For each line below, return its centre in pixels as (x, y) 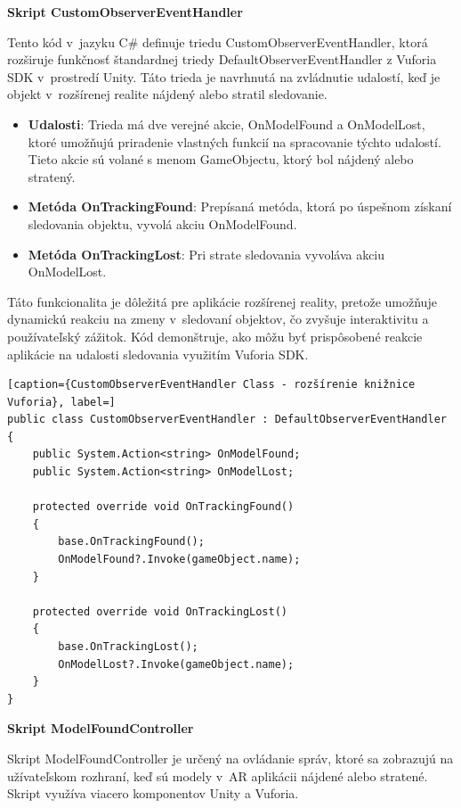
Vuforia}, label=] (61, 402)
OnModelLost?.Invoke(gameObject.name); (176, 664)
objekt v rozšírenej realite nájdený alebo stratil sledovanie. (167, 94)
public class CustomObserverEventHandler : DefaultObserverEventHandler (227, 420)
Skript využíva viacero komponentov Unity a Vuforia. (153, 793)
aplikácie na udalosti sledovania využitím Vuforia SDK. (158, 354)
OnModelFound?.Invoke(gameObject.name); (179, 560)
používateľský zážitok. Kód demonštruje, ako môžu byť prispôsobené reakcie (215, 336)
